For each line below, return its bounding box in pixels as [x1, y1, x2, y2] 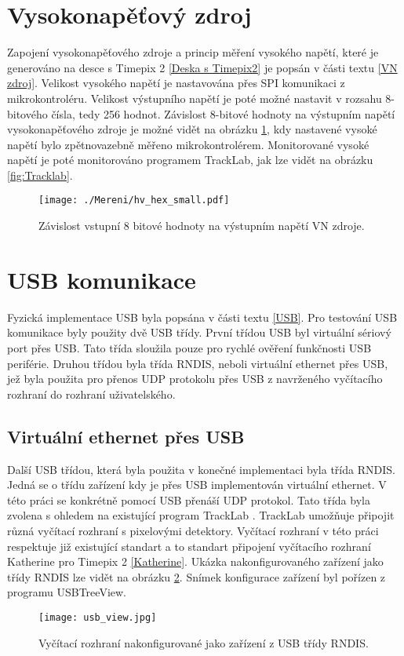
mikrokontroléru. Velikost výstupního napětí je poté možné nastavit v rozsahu [7, 89, 382, 106]
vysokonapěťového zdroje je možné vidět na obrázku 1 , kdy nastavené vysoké [7, 121, 377, 137]
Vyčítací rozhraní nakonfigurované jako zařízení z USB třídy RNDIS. [38, 634, 369, 651]
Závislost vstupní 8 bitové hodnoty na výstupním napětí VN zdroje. [38, 217, 365, 234]
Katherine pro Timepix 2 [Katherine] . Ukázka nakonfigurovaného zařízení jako [7, 553, 384, 570]
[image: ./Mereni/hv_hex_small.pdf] [38, 195, 230, 206]
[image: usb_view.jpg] [38, 611, 157, 623]
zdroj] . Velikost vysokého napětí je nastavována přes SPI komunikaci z [7, 75, 345, 91]
